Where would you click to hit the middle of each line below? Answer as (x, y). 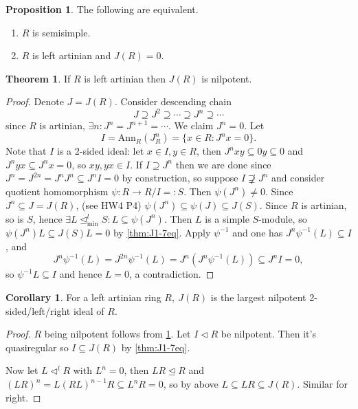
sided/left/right (38, 310)
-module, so (283, 218)
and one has (258, 232)
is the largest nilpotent (258, 297)
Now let (22, 370)
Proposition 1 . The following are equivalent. (102, 9)
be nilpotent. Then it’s (268, 334)
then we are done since (223, 164)
